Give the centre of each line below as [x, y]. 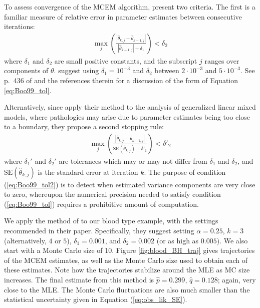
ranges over [222, 60]
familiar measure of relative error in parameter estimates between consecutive [123, 16]
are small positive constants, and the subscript [126, 60]
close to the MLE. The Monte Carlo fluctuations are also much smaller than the [127, 289]
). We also [232, 240]
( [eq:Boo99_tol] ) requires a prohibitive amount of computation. [101, 204]
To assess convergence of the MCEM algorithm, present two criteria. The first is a [130, 7]
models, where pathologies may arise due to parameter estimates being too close [127, 116]
